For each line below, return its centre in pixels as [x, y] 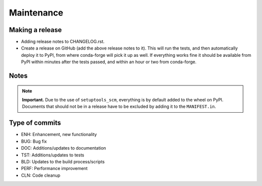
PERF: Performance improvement [54, 169]
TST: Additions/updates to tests [53, 155]
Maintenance [36, 13]
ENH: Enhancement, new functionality [59, 135]
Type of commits [35, 123]
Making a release [35, 30]
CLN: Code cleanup [41, 175]
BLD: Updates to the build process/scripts [63, 161]
